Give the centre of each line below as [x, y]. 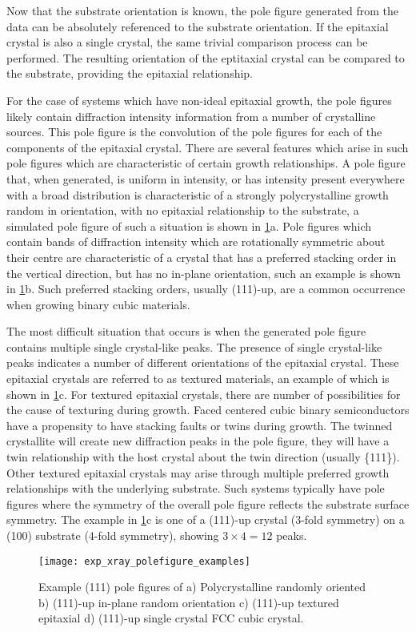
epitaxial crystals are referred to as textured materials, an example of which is [198, 378]
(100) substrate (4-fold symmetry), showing [113, 535]
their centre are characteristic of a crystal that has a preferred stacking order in [202, 257]
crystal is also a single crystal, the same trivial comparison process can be [187, 42]
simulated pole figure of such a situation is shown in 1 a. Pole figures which [189, 225]
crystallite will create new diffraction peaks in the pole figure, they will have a [198, 441]
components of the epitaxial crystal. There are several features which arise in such [208, 147]
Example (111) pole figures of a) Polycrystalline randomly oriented [202, 587]
